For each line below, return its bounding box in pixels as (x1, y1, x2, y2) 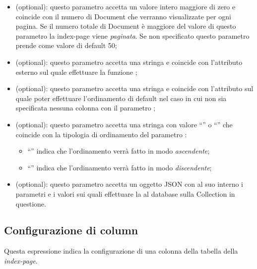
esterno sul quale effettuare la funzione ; (15, 66, 137, 77)
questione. (15, 198, 46, 209)
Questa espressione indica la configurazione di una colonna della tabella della (4, 246, 238, 256)
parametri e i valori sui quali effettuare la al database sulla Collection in (15, 188, 235, 199)
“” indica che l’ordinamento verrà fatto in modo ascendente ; (27, 146, 210, 156)
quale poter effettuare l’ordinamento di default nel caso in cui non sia (15, 93, 227, 103)
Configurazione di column (4, 222, 138, 238)
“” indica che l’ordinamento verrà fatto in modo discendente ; (27, 162, 212, 172)
